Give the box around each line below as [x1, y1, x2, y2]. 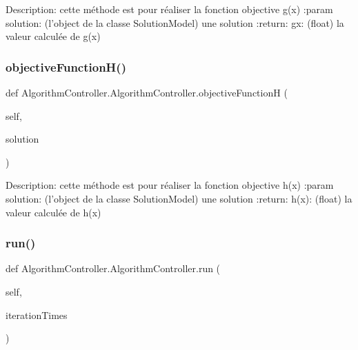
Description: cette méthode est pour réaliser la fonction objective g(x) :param [6, 2, 333, 16]
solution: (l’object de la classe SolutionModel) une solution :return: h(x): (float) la [6, 191, 352, 205]
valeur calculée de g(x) [6, 29, 101, 43]
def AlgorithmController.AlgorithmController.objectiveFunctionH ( [6, 85, 288, 99]
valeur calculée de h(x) [6, 205, 101, 219]
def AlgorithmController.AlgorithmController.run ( [6, 261, 221, 276]
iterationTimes [6, 307, 68, 322]
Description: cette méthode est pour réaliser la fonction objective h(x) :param [6, 178, 334, 192]
